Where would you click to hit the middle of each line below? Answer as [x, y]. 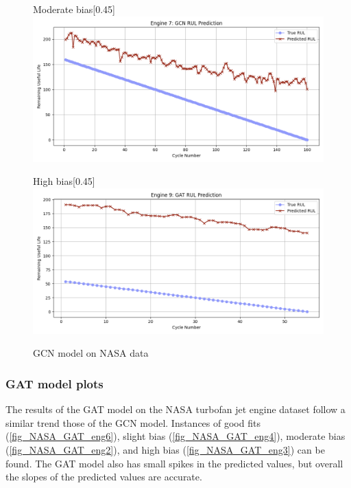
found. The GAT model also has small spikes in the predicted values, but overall [174, 463]
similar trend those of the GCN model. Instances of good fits [133, 422]
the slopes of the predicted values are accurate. [104, 477]
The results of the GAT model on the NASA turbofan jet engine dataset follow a [175, 409]
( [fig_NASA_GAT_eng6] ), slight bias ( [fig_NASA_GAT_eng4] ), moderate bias [175, 436]
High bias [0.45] [64, 181]
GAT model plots [55, 383]
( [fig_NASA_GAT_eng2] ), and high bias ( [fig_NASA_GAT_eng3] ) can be [165, 449]
